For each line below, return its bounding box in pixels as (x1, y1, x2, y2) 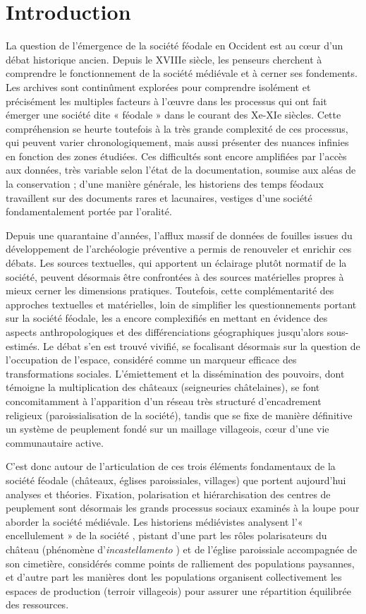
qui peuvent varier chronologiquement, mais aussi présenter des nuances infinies (6, 135, 349, 150)
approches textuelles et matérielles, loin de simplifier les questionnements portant (6, 296, 357, 311)
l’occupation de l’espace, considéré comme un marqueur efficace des (6, 352, 297, 367)
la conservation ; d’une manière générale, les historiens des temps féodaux (6, 176, 324, 191)
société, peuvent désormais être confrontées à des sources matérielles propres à (6, 269, 344, 284)
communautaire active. (6, 435, 104, 450)
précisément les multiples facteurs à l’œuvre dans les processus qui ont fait (6, 93, 327, 108)
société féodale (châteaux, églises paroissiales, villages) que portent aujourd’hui (6, 472, 346, 487)
